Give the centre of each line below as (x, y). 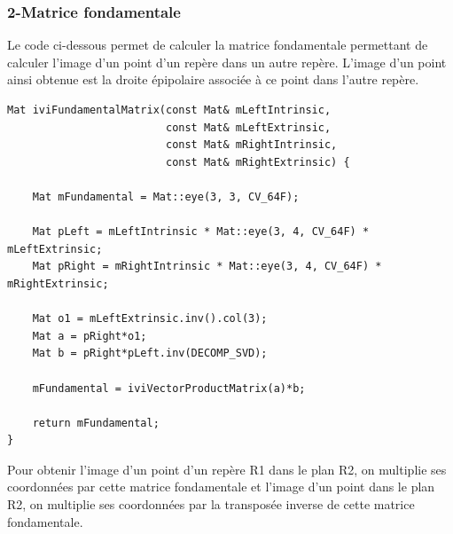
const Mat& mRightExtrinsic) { (258, 162)
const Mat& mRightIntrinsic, (251, 145)
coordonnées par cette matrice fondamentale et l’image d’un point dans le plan (221, 487)
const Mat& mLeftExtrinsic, (248, 127)
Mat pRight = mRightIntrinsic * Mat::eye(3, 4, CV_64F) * (207, 267)
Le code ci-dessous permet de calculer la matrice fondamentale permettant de (218, 45)
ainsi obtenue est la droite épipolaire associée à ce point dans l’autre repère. (213, 79)
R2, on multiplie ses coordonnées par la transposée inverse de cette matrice (211, 504)
